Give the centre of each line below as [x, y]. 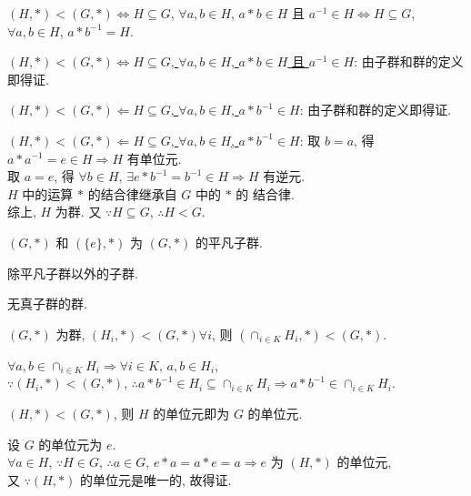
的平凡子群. [229, 242]
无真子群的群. [47, 304]
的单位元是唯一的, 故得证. [155, 479]
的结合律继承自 [132, 193]
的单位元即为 [191, 413]
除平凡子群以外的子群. [73, 273]
